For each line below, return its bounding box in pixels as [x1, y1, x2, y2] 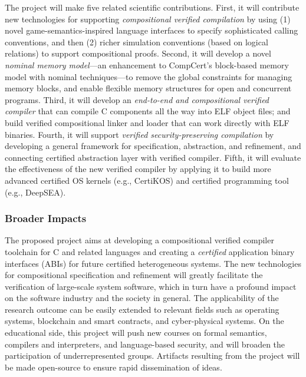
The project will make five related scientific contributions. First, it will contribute [5, 1, 300, 13]
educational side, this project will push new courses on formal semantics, [5, 326, 267, 339]
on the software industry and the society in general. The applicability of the [5, 292, 279, 304]
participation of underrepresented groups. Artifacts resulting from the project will [5, 349, 300, 362]
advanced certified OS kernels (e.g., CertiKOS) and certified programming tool [5, 174, 289, 186]
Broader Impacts [5, 211, 87, 226]
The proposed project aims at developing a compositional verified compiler [5, 234, 274, 246]
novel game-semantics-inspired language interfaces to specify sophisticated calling [5, 24, 298, 37]
